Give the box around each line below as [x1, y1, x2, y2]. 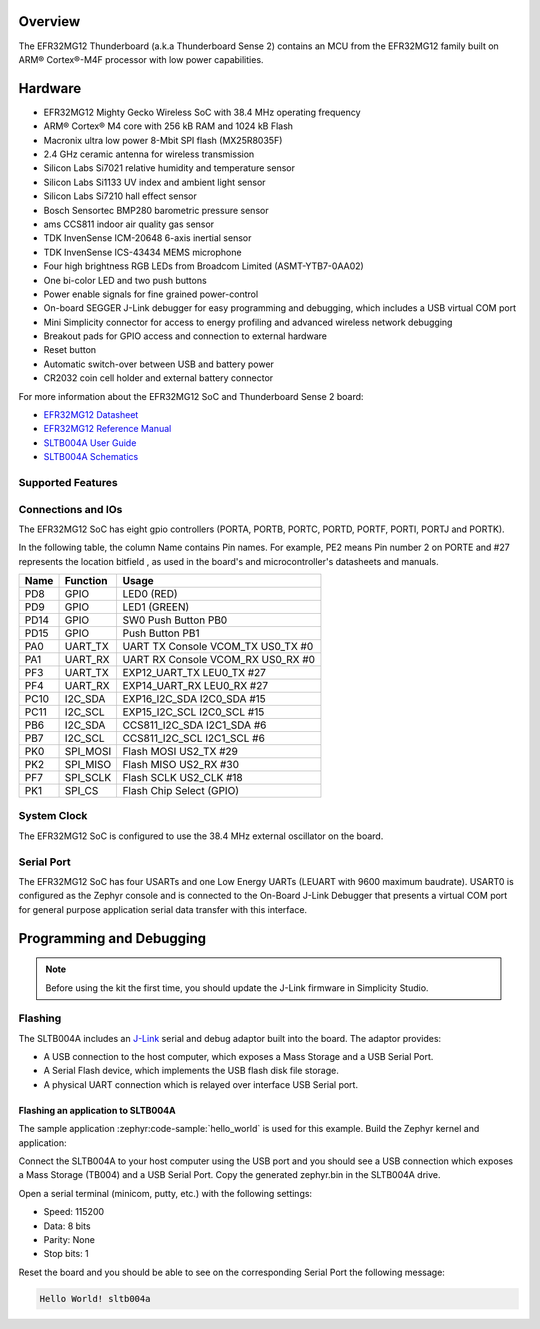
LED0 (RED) [122, 587, 179, 601]
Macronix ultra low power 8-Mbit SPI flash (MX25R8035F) [43, 134, 283, 146]
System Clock [18, 809, 88, 823]
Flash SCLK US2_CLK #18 [122, 771, 244, 785]
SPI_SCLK [64, 771, 112, 785]
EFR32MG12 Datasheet [43, 409, 139, 421]
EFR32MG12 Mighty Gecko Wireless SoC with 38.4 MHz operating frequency [43, 106, 361, 118]
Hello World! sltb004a [39, 1293, 151, 1304]
